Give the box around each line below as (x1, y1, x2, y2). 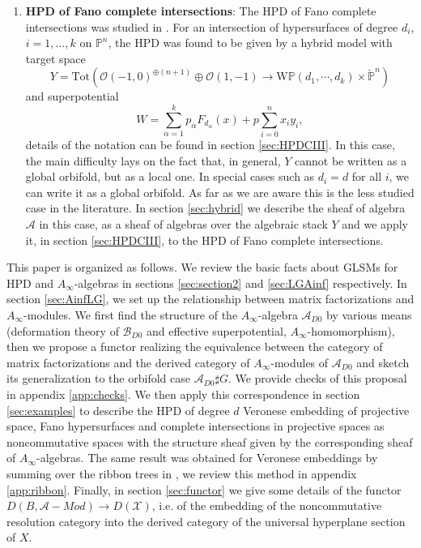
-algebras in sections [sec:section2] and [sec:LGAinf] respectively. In (74, 274, 407, 291)
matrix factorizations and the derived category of (6, 353, 250, 370)
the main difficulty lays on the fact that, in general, (25, 152, 281, 169)
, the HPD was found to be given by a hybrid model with (108, 34, 393, 51)
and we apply (342, 216, 408, 233)
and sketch (356, 353, 410, 370)
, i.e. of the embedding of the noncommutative (151, 497, 382, 514)
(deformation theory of (6, 322, 119, 339)
